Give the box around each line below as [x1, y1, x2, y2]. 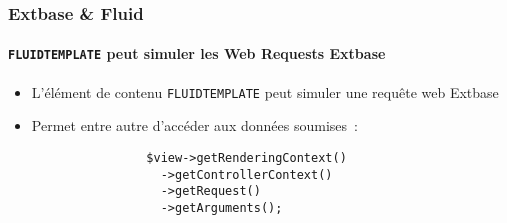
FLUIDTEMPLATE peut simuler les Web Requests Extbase [8, 43, 386, 64]
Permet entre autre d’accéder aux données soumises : [31, 115, 358, 136]
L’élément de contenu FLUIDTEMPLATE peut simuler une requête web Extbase [31, 81, 499, 102]
